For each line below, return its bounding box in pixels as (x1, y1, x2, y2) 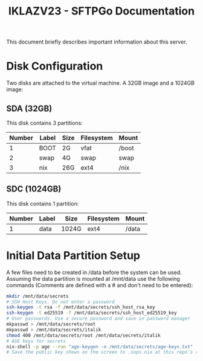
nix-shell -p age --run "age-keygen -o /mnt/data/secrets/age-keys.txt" (6, 343, 193, 350)
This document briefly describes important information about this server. (6, 38, 187, 46)
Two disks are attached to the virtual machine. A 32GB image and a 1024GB (6, 80, 195, 87)
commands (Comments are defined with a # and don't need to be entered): (6, 281, 193, 289)
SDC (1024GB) (6, 184, 62, 194)
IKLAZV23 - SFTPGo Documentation (8, 4, 195, 18)
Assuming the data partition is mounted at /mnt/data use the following (6, 275, 180, 282)
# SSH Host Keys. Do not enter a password (6, 299, 115, 305)
